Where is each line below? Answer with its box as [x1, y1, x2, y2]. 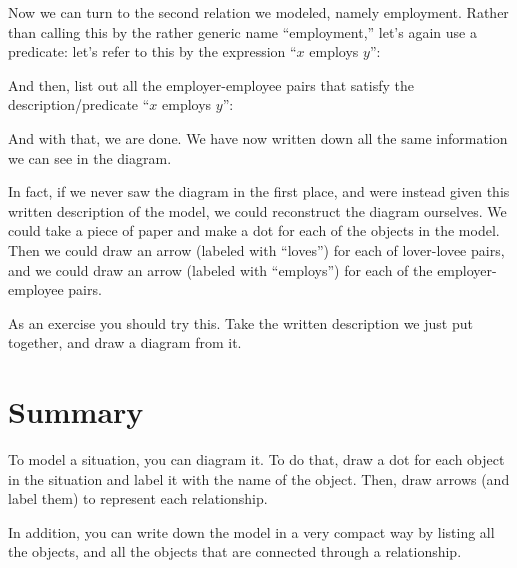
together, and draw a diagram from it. [8, 332, 242, 353]
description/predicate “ [8, 94, 150, 115]
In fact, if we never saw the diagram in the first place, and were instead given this [8, 181, 510, 202]
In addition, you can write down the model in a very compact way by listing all [8, 521, 495, 542]
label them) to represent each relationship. [8, 488, 268, 509]
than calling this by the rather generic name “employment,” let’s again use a [8, 21, 477, 42]
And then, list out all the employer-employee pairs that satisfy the [8, 74, 414, 95]
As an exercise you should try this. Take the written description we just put [8, 312, 473, 333]
